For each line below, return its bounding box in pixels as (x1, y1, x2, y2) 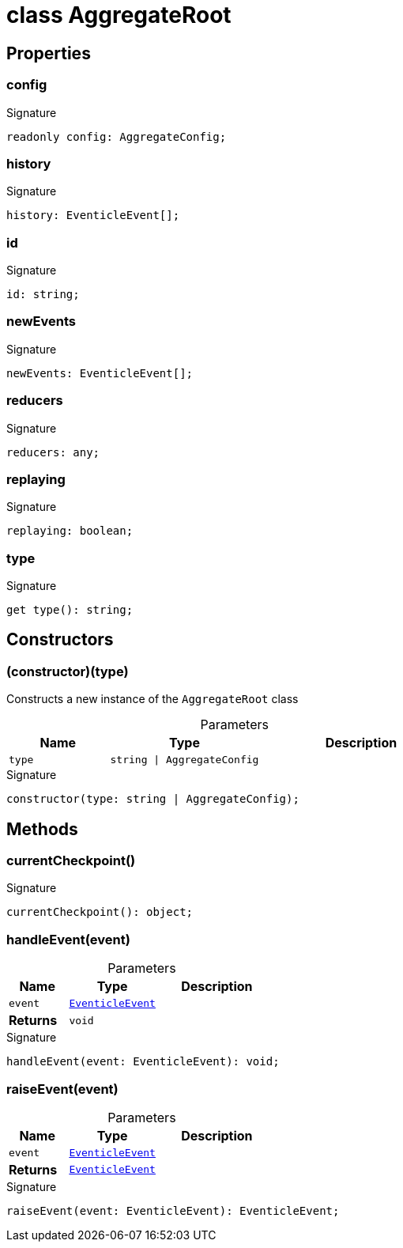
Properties (6, 43, 91, 63)
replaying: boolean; (6, 524, 134, 538)
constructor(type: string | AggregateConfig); (6, 792, 299, 806)
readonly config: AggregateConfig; (6, 130, 227, 143)
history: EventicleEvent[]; (6, 209, 180, 222)
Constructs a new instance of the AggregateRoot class (6, 692, 299, 706)
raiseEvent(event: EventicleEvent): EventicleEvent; (6, 1204, 340, 1217)
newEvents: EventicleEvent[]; (6, 366, 194, 380)
